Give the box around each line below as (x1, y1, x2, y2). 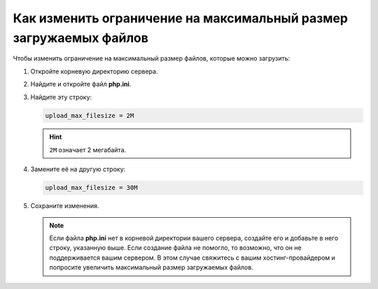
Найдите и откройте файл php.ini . (30, 80, 132, 89)
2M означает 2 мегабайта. (49, 145, 127, 154)
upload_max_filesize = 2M (45, 112, 134, 119)
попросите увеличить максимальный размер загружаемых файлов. (49, 263, 253, 272)
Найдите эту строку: (30, 93, 92, 101)
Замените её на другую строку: (30, 165, 126, 174)
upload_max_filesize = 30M (45, 184, 138, 192)
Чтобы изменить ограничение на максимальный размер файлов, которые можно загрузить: (13, 54, 290, 63)
